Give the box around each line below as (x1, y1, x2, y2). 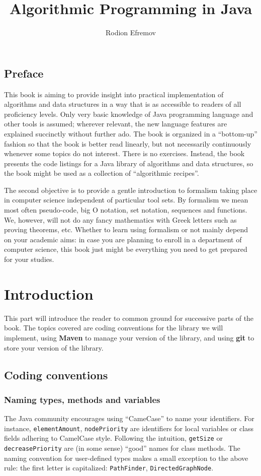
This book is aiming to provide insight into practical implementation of (4, 89, 224, 99)
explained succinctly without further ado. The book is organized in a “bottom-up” (4, 128, 257, 139)
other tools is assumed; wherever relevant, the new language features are (4, 118, 227, 129)
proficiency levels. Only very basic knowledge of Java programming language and (4, 108, 253, 119)
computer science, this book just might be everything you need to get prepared (4, 244, 247, 254)
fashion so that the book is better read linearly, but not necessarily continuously (4, 138, 251, 149)
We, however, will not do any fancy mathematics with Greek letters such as (4, 214, 237, 225)
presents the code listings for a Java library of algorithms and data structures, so (4, 158, 253, 168)
